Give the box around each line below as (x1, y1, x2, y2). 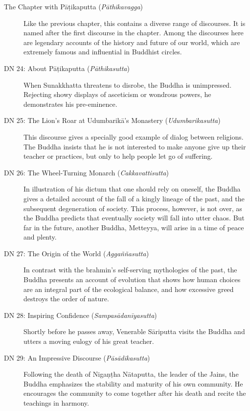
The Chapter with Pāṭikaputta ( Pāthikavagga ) (4, 1, 143, 11)
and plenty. (23, 232, 57, 242)
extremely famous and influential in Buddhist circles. (23, 47, 182, 57)
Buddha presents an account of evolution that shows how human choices (23, 274, 241, 285)
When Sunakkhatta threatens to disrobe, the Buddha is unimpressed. (23, 79, 232, 90)
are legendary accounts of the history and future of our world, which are (23, 37, 240, 47)
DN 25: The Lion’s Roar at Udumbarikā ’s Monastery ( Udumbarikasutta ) (4, 115, 221, 125)
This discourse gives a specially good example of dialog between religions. (23, 131, 244, 142)
